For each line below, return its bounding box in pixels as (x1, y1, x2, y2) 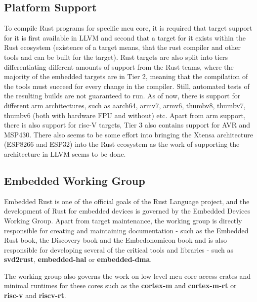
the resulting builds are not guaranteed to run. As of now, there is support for (4, 90, 241, 101)
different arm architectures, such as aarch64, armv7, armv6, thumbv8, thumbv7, (4, 100, 246, 110)
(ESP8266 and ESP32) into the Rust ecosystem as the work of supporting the (4, 139, 240, 149)
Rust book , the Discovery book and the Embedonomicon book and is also (4, 235, 227, 245)
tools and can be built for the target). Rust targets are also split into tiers (4, 51, 228, 62)
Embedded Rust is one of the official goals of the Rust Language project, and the (4, 196, 250, 206)
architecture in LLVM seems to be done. (4, 148, 126, 159)
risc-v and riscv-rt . (4, 290, 66, 301)
